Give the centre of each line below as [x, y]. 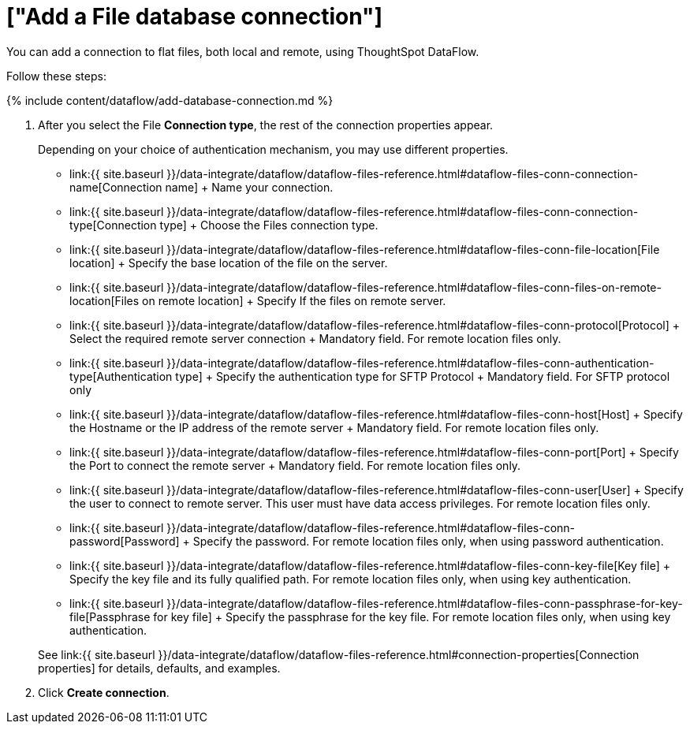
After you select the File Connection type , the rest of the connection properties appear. [266, 125]
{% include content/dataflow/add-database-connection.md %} [170, 100]
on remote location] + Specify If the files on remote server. [294, 300]
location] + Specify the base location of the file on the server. [229, 263]
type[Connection [113, 225]
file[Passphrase [110, 616]
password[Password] [125, 541]
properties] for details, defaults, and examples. [159, 668]
